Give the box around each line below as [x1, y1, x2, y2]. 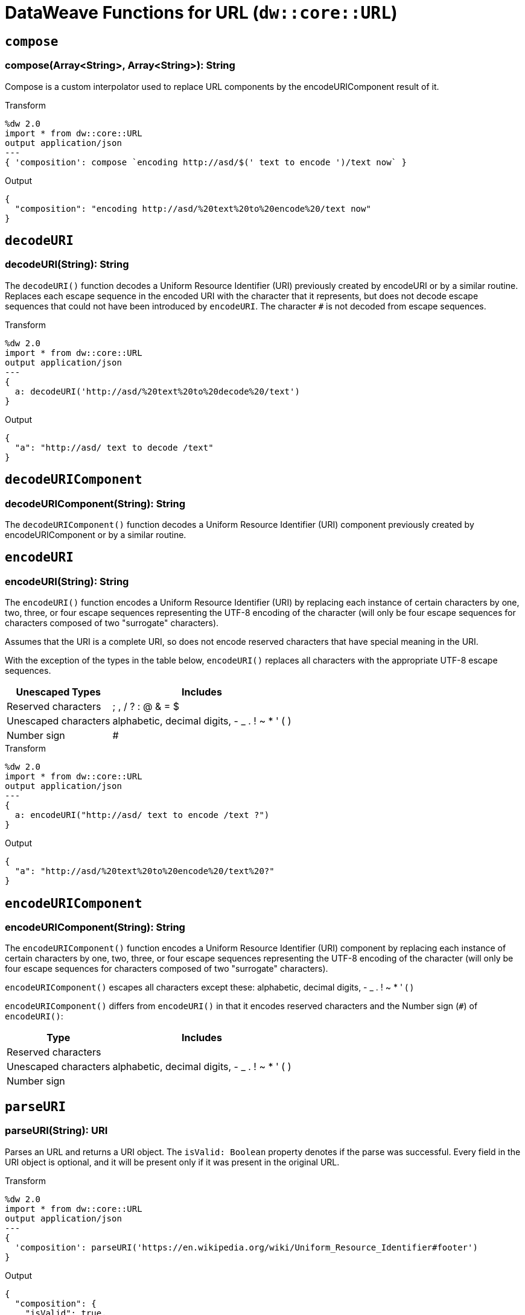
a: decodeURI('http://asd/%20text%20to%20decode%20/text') [14, 386, 300, 396]
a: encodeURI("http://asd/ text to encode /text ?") [14, 810, 270, 820]
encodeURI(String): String [5, 575, 129, 588]
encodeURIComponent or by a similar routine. [5, 529, 186, 540]
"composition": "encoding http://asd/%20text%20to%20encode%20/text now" [14, 203, 371, 214]
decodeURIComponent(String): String [5, 497, 186, 510]
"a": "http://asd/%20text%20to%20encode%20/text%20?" [14, 866, 275, 876]
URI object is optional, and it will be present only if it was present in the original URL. [5, 1156, 340, 1167]
